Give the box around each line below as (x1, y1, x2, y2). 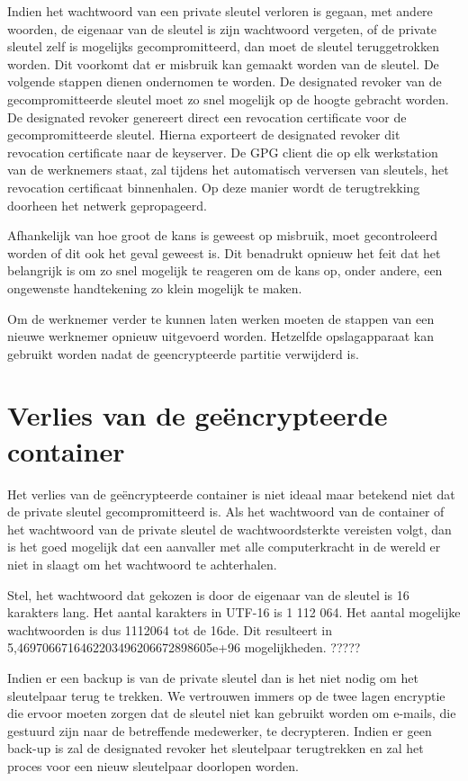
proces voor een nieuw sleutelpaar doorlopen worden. (7, 756, 299, 775)
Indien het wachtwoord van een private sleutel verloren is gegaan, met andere (7, 2, 433, 20)
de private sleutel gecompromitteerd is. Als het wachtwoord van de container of (7, 502, 445, 521)
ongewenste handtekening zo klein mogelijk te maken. (7, 278, 302, 297)
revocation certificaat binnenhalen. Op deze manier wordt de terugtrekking (7, 177, 420, 196)
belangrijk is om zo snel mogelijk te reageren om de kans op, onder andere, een (7, 261, 443, 280)
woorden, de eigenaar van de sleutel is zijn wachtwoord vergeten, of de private (7, 19, 437, 38)
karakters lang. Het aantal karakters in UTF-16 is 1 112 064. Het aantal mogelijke (7, 603, 461, 622)
